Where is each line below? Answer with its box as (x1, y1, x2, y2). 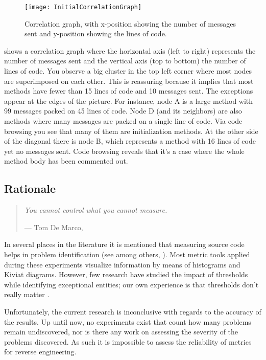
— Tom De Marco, (24, 221, 83, 232)
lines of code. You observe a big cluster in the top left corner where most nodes (4, 65, 252, 76)
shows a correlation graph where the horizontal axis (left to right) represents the (4, 45, 256, 56)
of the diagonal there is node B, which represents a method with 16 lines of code (4, 136, 256, 146)
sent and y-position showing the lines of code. (25, 28, 167, 39)
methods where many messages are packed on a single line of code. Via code (4, 116, 243, 126)
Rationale (4, 181, 56, 196)
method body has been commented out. (4, 155, 128, 166)
